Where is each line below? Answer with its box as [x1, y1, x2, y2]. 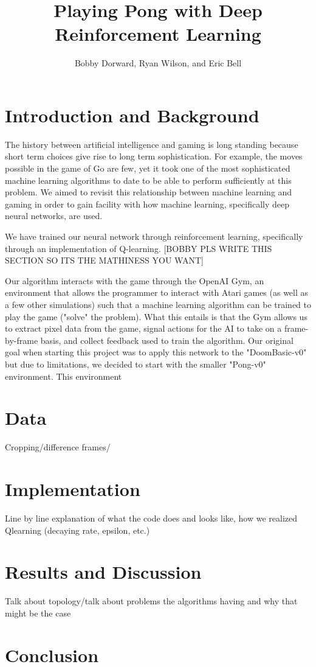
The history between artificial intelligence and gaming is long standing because [5, 138, 298, 150]
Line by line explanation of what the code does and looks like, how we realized [5, 511, 298, 524]
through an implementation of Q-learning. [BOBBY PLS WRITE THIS [5, 242, 272, 254]
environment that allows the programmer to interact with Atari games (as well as [5, 286, 309, 299]
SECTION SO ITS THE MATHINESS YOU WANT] [5, 254, 204, 267]
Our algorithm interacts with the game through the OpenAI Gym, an [5, 274, 264, 287]
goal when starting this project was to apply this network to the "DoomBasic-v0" [5, 346, 307, 358]
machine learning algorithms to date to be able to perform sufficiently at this [5, 173, 292, 186]
